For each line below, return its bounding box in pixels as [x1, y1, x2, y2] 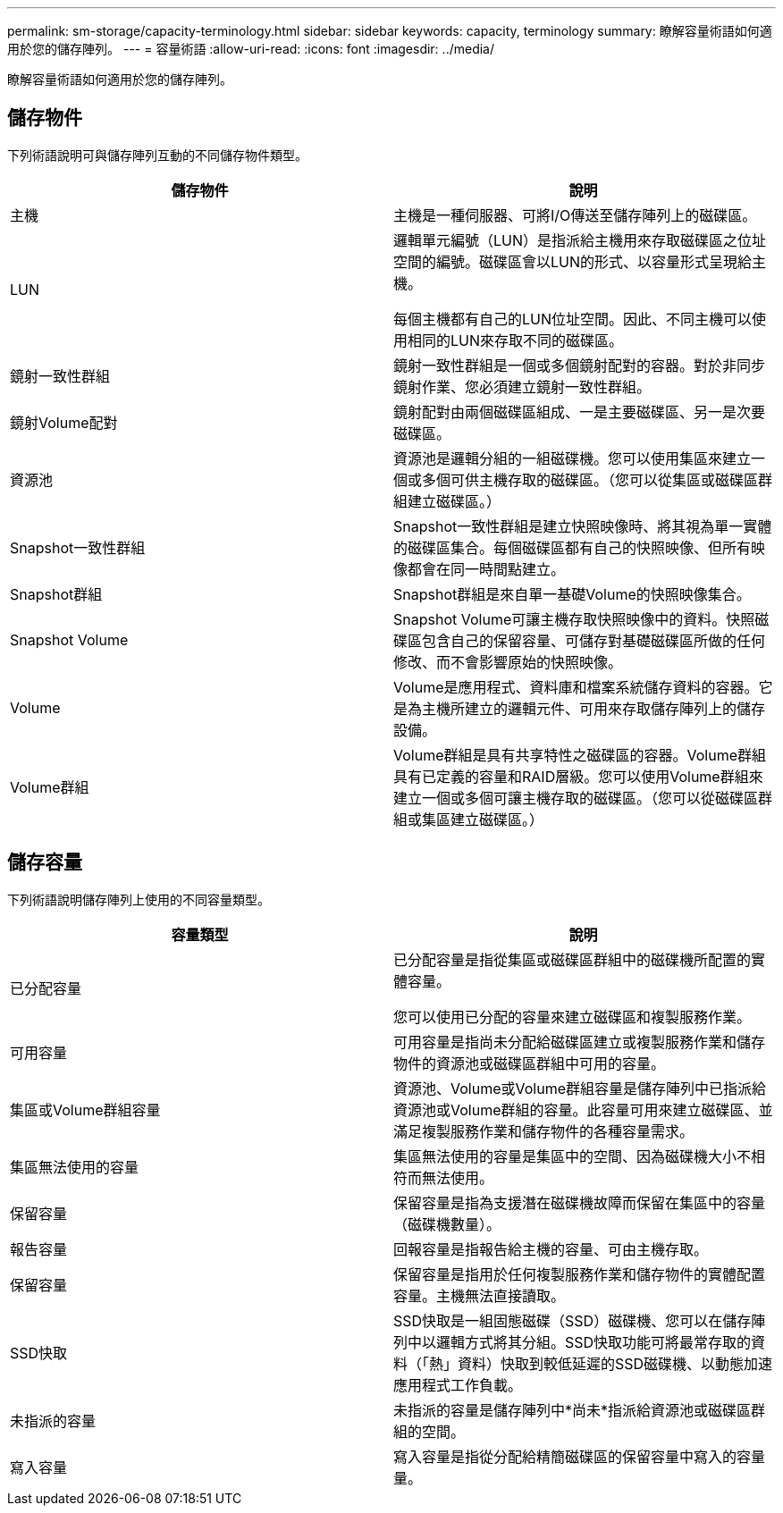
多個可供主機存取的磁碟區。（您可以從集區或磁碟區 [422, 470, 759, 489]
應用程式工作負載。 [393, 1375, 523, 1394]
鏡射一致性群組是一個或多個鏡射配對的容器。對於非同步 [393, 356, 766, 374]
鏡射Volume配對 [10, 413, 118, 432]
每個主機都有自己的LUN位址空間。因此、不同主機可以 [393, 309, 753, 328]
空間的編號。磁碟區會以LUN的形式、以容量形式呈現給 [393, 252, 753, 271]
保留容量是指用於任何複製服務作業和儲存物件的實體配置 [393, 1265, 766, 1283]
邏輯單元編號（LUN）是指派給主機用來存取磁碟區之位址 [393, 231, 767, 249]
